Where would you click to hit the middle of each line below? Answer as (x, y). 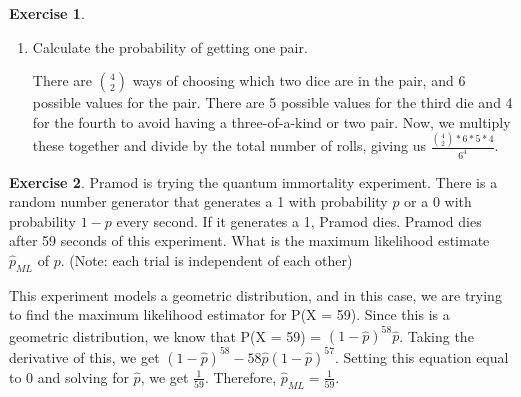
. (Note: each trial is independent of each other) (206, 259)
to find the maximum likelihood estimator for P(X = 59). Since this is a (229, 314)
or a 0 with (438, 201)
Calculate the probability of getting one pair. (170, 46)
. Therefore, (240, 376)
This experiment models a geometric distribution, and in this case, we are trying (255, 294)
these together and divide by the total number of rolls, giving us (229, 145)
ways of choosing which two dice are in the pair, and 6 (299, 80)
